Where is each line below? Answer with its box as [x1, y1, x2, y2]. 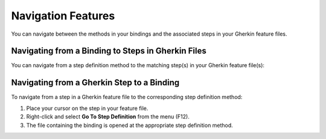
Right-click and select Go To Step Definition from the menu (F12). [26, 113, 190, 120]
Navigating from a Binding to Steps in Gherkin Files [11, 46, 206, 56]
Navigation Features [11, 9, 115, 22]
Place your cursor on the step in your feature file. [26, 105, 149, 112]
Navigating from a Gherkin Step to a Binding [11, 77, 180, 88]
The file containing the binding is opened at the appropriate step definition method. [26, 121, 234, 129]
